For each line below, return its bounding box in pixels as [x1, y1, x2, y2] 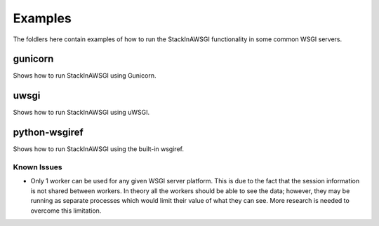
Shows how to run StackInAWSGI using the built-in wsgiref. [13, 145, 184, 153]
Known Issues [13, 162, 62, 172]
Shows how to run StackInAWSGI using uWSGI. [13, 108, 150, 117]
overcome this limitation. [30, 206, 102, 215]
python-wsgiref [13, 127, 84, 139]
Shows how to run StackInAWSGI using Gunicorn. [13, 71, 157, 80]
